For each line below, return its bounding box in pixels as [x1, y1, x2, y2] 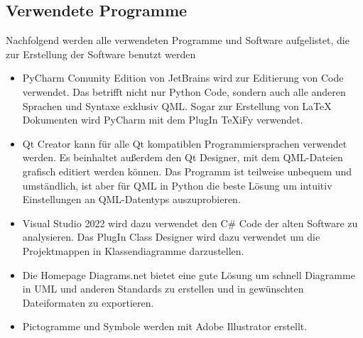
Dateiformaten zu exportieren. [22, 295, 154, 310]
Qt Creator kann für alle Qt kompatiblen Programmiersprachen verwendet [22, 136, 347, 151]
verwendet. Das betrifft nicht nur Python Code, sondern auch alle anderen [22, 84, 346, 99]
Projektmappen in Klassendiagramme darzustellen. [22, 243, 244, 258]
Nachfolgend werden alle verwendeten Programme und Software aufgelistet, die [6, 33, 350, 48]
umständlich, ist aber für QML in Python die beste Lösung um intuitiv [22, 178, 332, 192]
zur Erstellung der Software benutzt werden [6, 46, 196, 61]
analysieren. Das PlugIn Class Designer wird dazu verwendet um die [22, 229, 320, 244]
